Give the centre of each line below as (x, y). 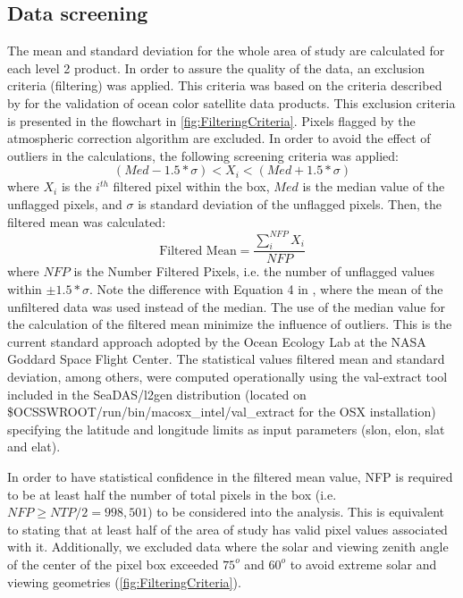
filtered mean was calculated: (87, 221)
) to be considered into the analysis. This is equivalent (296, 512)
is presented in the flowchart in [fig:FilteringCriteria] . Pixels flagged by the (211, 120)
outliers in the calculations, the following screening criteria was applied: (203, 155)
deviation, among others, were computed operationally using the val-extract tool (227, 377)
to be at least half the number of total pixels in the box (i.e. (172, 494)
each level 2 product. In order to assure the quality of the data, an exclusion (216, 67)
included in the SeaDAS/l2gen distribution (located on (157, 394)
